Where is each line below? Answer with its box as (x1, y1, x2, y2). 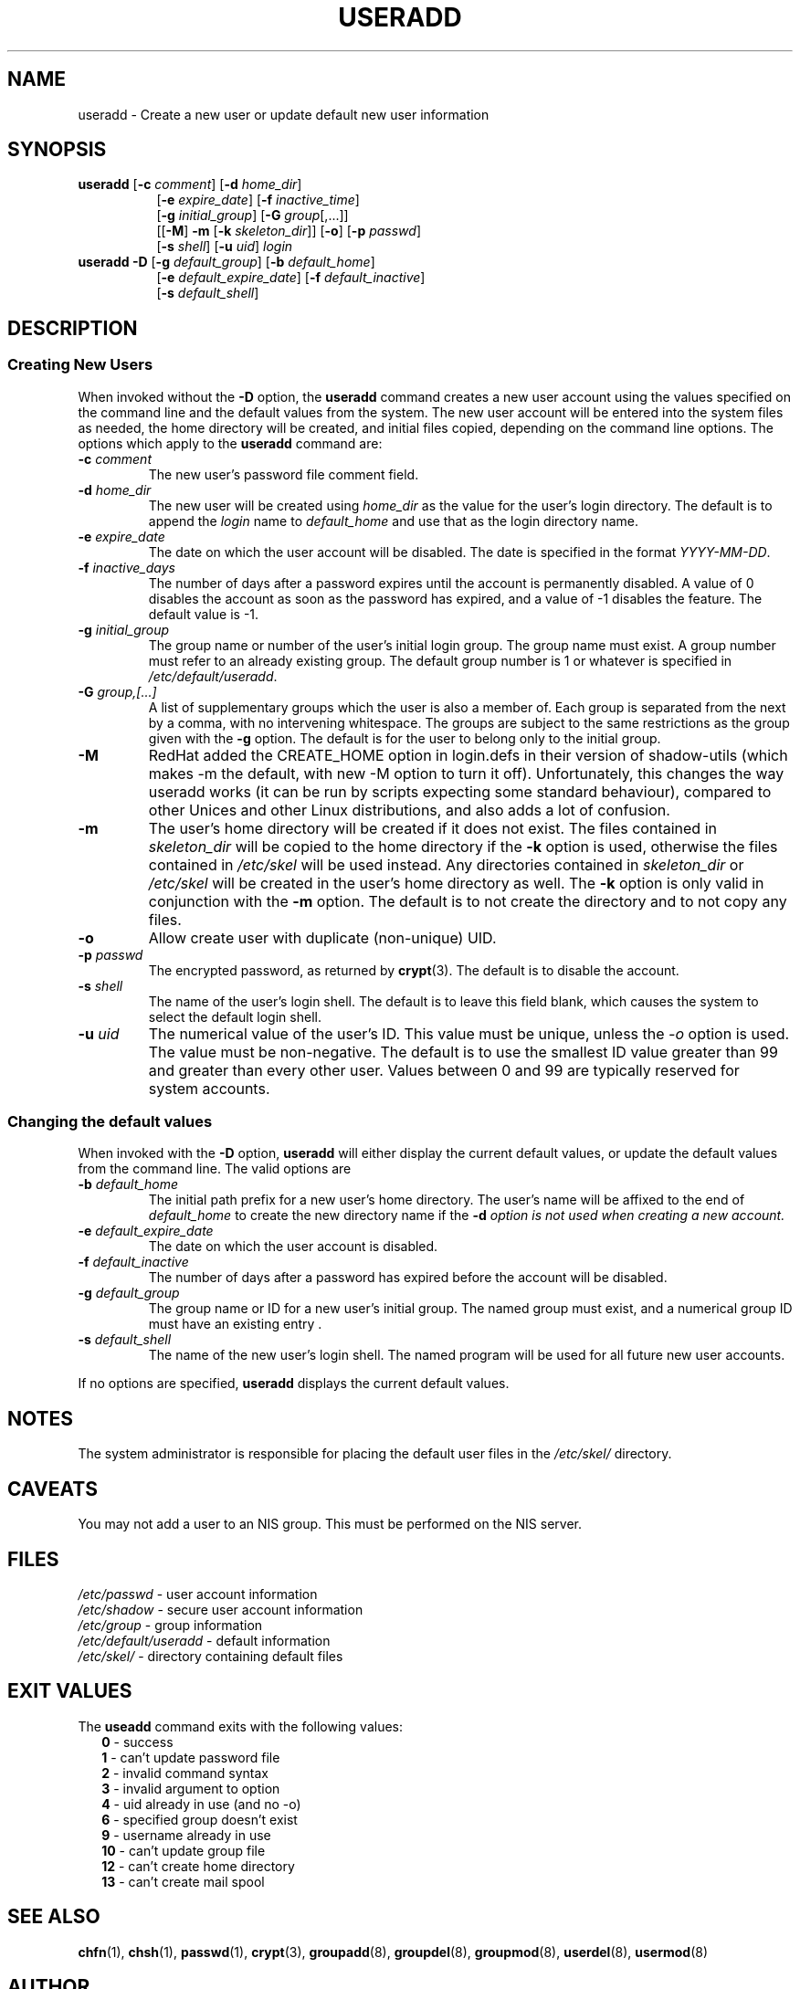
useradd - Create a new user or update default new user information (78, 106, 489, 122)
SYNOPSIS (7, 138, 107, 162)
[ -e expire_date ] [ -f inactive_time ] (156, 192, 360, 208)
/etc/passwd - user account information (78, 1585, 318, 1602)
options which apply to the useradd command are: (78, 435, 383, 451)
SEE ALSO (7, 1905, 100, 1929)
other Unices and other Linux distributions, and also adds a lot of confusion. (148, 800, 670, 819)
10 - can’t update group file (101, 1842, 266, 1858)
